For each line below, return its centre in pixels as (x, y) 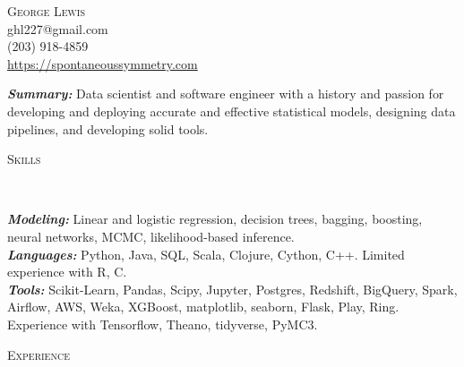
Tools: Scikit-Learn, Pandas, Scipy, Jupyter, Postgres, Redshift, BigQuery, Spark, (232, 289)
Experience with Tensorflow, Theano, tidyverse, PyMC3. (163, 324)
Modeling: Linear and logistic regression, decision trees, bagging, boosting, (215, 219)
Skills (24, 159)
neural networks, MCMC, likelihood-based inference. (151, 236)
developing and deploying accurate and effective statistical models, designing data (232, 111)
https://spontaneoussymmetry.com (103, 63)
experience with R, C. (67, 272)
